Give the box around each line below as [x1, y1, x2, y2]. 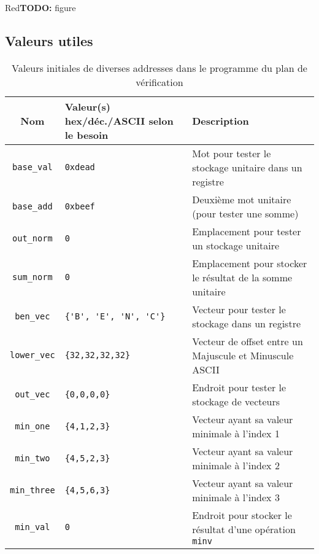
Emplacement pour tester [192, 224, 301, 238]
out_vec [15, 389, 50, 399]
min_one [15, 421, 50, 431]
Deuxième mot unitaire [192, 192, 291, 206]
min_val [15, 521, 50, 532]
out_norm [12, 233, 53, 243]
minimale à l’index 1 [192, 426, 280, 440]
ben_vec [15, 311, 50, 321]
